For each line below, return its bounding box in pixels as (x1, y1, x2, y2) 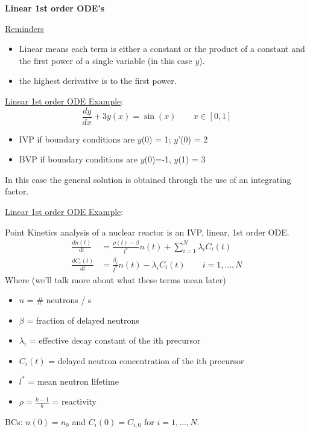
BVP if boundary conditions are (19, 153, 138, 165)
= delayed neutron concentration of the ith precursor (48, 354, 244, 367)
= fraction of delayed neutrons (27, 313, 139, 326)
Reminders (5, 22, 44, 34)
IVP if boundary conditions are (19, 132, 135, 145)
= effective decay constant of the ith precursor (29, 334, 201, 347)
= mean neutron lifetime (28, 374, 119, 387)
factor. (5, 185, 29, 197)
